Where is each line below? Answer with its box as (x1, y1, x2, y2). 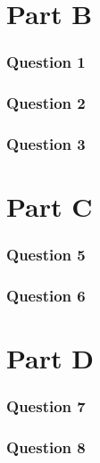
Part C (6, 188, 93, 225)
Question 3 (6, 132, 86, 154)
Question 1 (6, 51, 86, 73)
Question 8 (6, 436, 86, 459)
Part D (6, 340, 94, 376)
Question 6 (6, 285, 86, 307)
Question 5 (6, 244, 86, 266)
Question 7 (6, 395, 86, 418)
